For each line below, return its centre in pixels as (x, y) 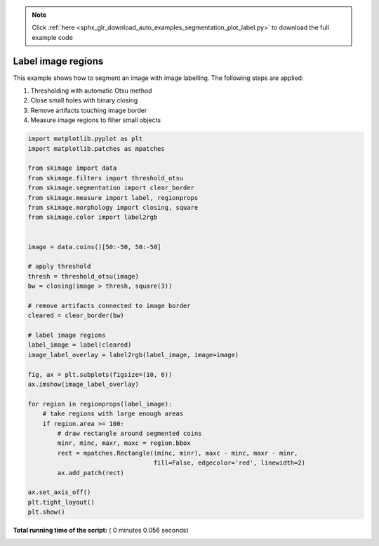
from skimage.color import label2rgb (93, 217)
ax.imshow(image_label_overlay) (84, 384)
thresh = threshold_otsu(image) (84, 276)
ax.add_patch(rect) (91, 473)
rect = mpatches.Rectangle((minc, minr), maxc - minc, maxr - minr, (178, 453)
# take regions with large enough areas (113, 414)
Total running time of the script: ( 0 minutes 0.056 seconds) (101, 531)
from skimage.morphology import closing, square (113, 207)
